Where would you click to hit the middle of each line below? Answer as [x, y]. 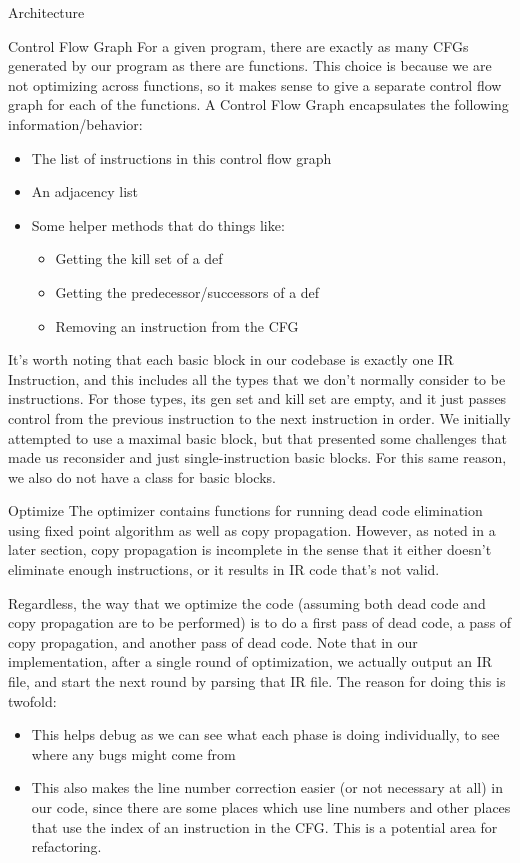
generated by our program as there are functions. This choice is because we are [250, 65]
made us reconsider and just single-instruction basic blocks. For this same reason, [257, 457]
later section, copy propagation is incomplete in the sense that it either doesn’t [250, 549]
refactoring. [66, 846]
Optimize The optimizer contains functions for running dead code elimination [245, 510]
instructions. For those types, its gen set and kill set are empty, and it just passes [257, 398]
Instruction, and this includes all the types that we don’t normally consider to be [257, 378]
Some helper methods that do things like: [158, 224]
